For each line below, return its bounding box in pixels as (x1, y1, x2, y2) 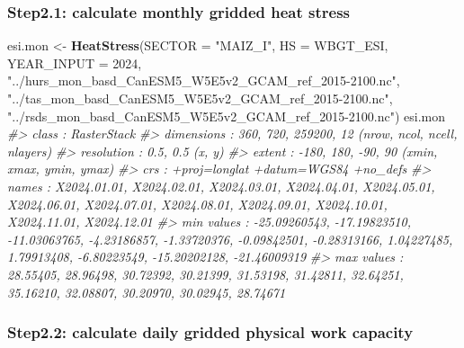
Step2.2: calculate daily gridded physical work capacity (7, 321, 414, 344)
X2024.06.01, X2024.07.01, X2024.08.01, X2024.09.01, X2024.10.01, (7, 194, 388, 213)
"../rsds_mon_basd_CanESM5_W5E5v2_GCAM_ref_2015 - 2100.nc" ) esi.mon (7, 106, 446, 125)
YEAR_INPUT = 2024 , (7, 53, 142, 72)
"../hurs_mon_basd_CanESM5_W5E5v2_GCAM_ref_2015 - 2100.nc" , (7, 71, 400, 90)
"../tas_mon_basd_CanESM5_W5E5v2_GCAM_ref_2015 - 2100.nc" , (7, 89, 393, 107)
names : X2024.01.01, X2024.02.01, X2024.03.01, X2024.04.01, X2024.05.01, (7, 176, 435, 195)
